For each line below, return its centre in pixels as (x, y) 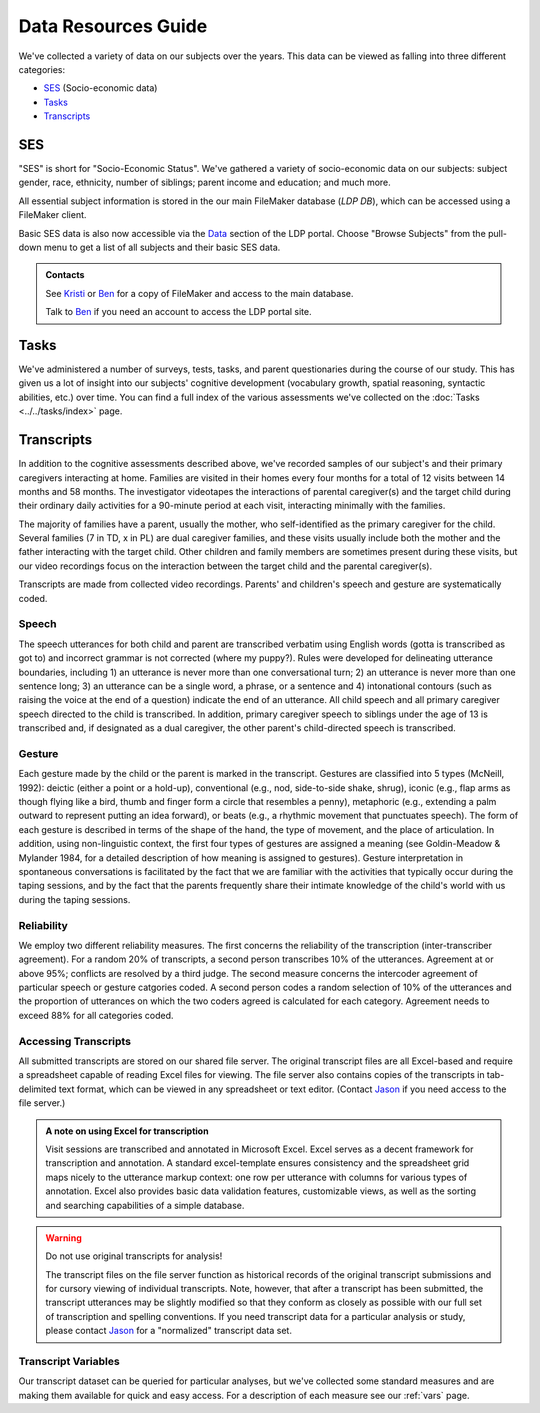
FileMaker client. (52, 215)
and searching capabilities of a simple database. (145, 1205)
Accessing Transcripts (75, 1041)
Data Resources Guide (113, 26)
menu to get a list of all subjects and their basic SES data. (162, 247)
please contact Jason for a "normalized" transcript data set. (168, 1331)
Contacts (65, 275)
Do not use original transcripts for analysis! (134, 1256)
